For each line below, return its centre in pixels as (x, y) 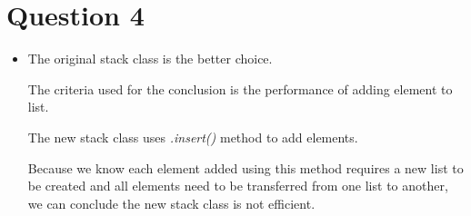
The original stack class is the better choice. (150, 59)
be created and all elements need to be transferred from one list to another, (238, 186)
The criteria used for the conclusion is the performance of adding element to (240, 88)
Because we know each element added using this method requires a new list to (246, 167)
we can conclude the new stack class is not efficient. (171, 203)
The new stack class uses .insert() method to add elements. (193, 137)
